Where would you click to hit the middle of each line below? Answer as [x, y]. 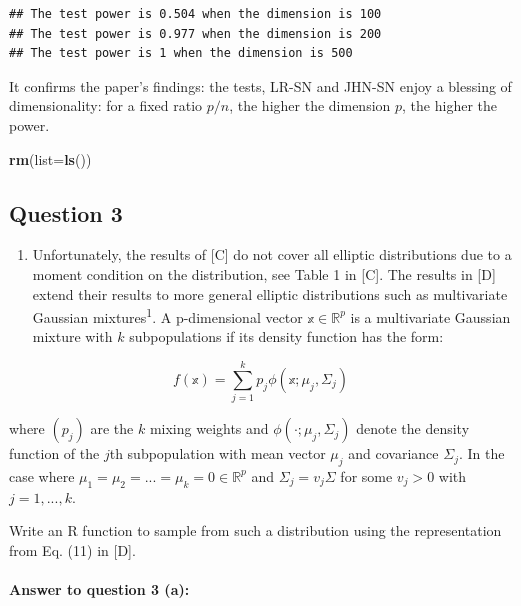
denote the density [413, 428]
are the [112, 428]
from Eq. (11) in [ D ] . [72, 549]
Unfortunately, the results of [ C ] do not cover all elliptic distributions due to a [272, 254]
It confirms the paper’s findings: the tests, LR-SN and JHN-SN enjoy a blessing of [260, 85]
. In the [481, 453]
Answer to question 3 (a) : [99, 589]
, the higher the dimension [310, 105]
